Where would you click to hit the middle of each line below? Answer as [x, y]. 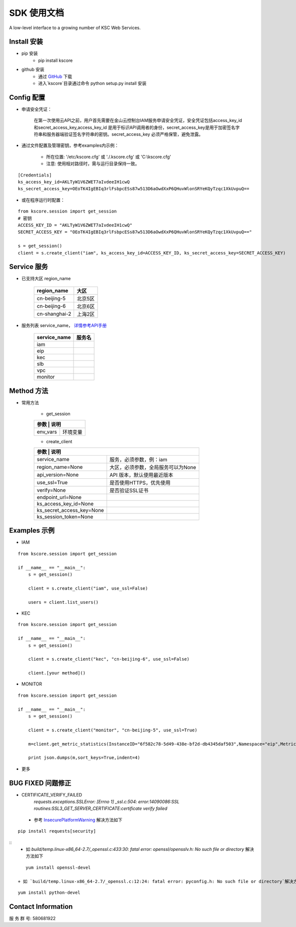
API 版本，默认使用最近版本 [141, 475]
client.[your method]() [57, 673]
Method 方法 [29, 391]
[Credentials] [35, 175]
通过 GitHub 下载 [55, 76]
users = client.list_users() [63, 602]
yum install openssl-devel [58, 867]
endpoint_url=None [59, 497]
